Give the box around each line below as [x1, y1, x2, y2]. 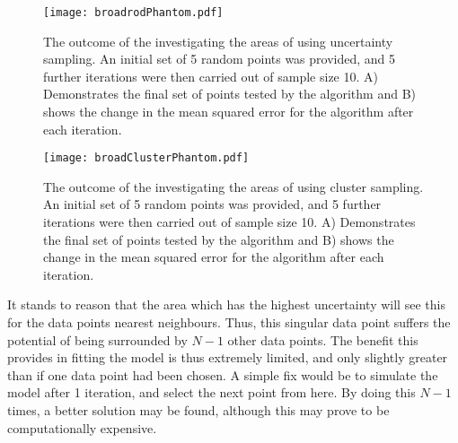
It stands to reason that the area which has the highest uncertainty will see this [7, 295, 445, 314]
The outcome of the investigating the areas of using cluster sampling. [43, 177, 424, 195]
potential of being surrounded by [7, 330, 188, 349]
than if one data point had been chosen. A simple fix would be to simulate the [7, 365, 438, 384]
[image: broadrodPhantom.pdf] [43, 6, 224, 19]
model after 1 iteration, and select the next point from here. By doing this [7, 383, 416, 402]
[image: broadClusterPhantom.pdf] [43, 152, 250, 165]
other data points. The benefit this [227, 330, 418, 349]
